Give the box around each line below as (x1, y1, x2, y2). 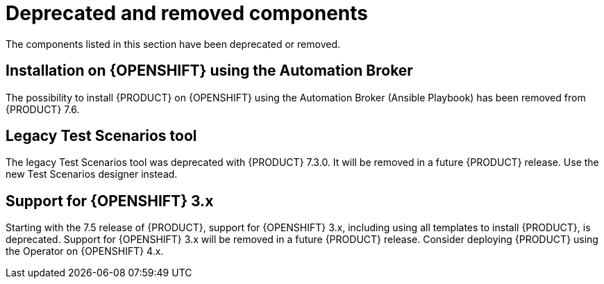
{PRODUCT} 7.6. (6, 103, 80, 115)
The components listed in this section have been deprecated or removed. (6, 37, 341, 50)
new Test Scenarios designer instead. (6, 168, 178, 181)
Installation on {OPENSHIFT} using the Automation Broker (6, 62, 413, 80)
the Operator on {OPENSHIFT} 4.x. (6, 245, 164, 258)
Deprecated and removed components (6, 1, 369, 25)
